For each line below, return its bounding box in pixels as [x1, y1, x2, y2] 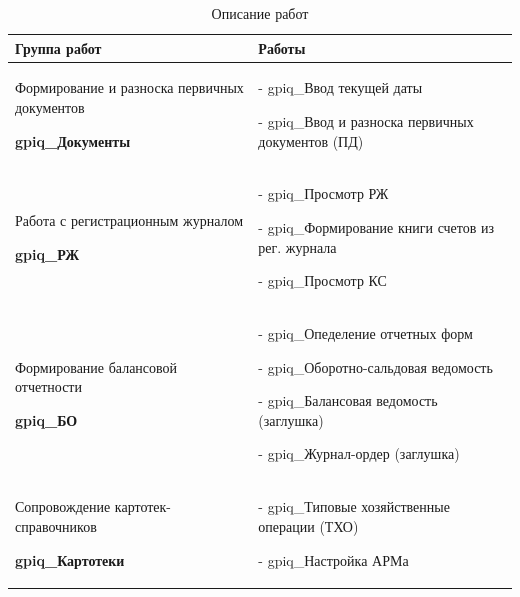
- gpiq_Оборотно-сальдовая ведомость [258, 356, 493, 377]
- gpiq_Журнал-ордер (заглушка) [258, 443, 460, 464]
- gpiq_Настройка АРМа [258, 549, 409, 570]
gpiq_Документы [15, 130, 131, 151]
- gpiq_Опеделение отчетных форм [258, 323, 473, 344]
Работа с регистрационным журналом [15, 210, 244, 231]
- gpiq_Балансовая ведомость [258, 390, 438, 411]
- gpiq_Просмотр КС [258, 270, 387, 291]
